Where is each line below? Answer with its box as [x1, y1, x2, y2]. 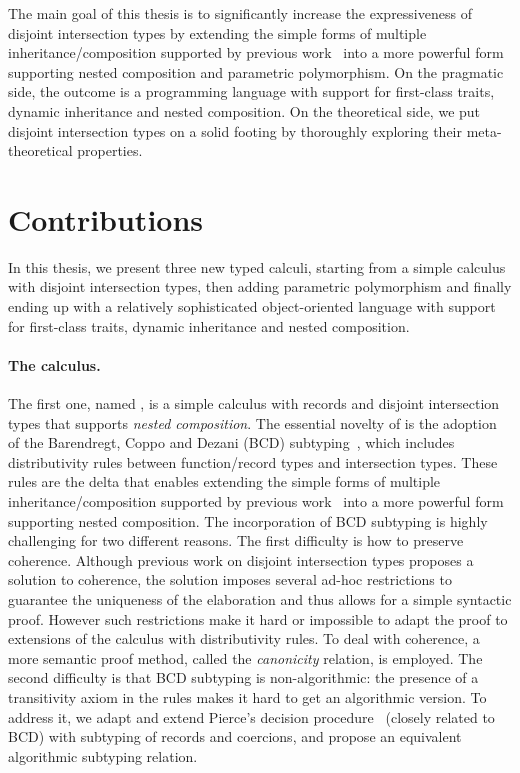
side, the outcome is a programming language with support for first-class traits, [8, 81, 495, 102]
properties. [77, 140, 143, 161]
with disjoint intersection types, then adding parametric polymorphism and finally [8, 276, 512, 297]
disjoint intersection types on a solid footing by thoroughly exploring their [8, 120, 462, 141]
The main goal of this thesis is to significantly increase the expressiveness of [8, 3, 472, 23]
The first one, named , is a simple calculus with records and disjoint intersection [8, 393, 500, 414]
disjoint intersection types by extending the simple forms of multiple [8, 22, 427, 43]
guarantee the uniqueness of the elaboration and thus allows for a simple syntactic [8, 588, 512, 609]
